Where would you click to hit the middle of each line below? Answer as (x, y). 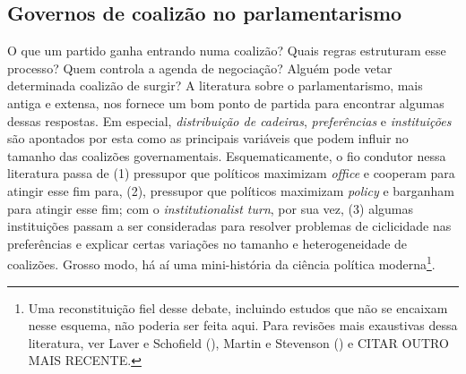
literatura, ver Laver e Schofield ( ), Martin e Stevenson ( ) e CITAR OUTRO (238, 342)
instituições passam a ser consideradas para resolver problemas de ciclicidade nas (229, 226)
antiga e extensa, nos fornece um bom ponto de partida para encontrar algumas (226, 102)
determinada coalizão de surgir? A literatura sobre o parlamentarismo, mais (215, 85)
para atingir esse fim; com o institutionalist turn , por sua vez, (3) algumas (211, 208)
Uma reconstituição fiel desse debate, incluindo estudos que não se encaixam (238, 307)
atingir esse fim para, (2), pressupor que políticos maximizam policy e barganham (231, 190)
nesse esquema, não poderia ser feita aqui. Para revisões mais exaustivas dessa (243, 325)
